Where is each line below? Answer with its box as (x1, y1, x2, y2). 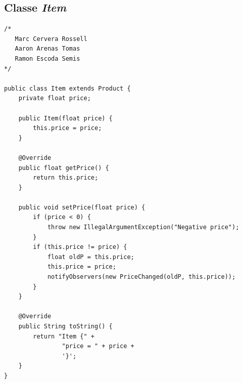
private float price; (18, 95, 91, 102)
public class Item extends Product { (4, 84, 131, 92)
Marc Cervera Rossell (15, 35, 87, 42)
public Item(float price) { (18, 114, 113, 122)
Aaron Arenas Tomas (15, 45, 80, 53)
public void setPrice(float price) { (18, 203, 146, 211)
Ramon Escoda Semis (15, 55, 80, 62)
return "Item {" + (33, 332, 94, 340)
